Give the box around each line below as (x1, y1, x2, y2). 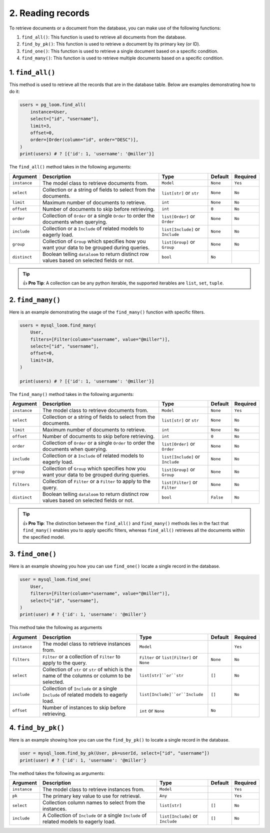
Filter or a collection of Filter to (42, 653, 121, 660)
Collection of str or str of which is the (42, 665, 132, 672)
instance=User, (30, 109, 67, 114)
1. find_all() (9, 68, 55, 76)
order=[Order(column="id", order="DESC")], (30, 137, 138, 142)
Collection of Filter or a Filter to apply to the (42, 478, 151, 485)
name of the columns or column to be (42, 672, 131, 679)
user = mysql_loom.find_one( (19, 576, 91, 582)
